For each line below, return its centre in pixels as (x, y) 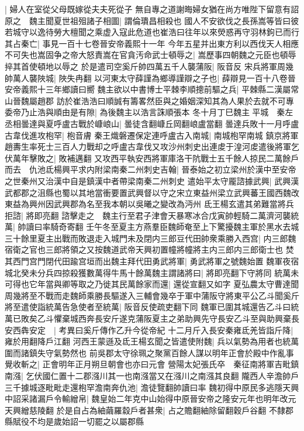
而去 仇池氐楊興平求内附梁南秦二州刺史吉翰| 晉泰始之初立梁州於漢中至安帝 (151, 169)
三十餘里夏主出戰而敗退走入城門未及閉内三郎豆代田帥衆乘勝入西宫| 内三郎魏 (151, 238)
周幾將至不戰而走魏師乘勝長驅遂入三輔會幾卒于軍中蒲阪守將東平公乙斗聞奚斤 (152, 295)
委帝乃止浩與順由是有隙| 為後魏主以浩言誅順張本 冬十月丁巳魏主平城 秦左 (149, 112)
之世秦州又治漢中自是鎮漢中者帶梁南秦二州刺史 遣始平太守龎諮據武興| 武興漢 (152, 180)
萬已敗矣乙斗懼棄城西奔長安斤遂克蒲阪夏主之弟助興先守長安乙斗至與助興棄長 (152, 318)
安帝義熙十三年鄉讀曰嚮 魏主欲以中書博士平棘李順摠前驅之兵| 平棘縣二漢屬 (148, 89)
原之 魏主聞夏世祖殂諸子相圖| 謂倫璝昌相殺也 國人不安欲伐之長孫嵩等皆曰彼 (152, 20)
